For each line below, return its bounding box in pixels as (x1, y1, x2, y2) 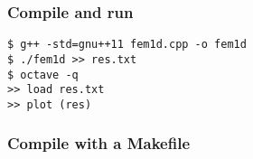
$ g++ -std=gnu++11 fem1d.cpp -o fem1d (7, 38, 247, 51)
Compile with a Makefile (7, 132, 191, 154)
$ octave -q (7, 68, 79, 81)
